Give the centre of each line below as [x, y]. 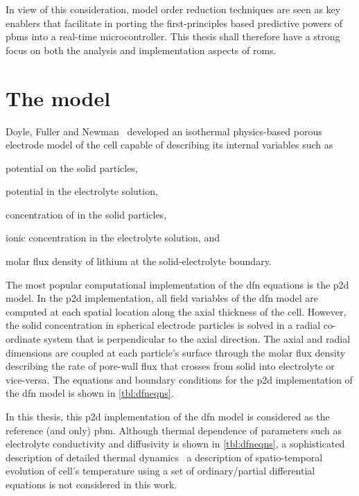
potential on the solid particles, [72, 168]
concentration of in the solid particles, [86, 214]
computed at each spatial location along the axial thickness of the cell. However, [176, 311]
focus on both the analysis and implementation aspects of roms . [141, 50]
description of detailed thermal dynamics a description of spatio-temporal [164, 457]
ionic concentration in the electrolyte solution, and [113, 238]
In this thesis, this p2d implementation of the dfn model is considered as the [168, 416]
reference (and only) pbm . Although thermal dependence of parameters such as [174, 430]
